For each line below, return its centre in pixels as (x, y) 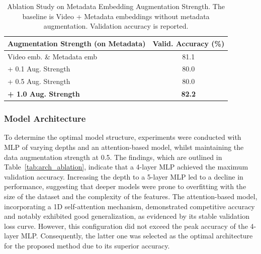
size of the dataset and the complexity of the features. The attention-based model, (131, 196)
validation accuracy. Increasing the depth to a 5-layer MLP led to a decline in (124, 176)
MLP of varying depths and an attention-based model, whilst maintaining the (124, 147)
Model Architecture (45, 118)
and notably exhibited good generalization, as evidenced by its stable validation (127, 216)
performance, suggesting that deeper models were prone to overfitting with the (125, 186)
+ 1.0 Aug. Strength (44, 94)
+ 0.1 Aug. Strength (39, 69)
